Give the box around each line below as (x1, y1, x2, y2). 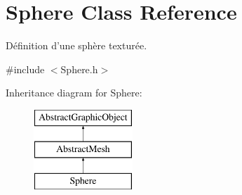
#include (6, 61, 45, 76)
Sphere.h (60, 61, 98, 76)
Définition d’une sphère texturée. (6, 38, 147, 53)
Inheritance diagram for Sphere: (6, 85, 142, 100)
